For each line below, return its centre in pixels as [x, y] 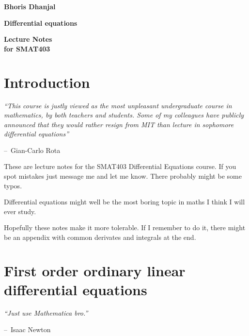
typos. [13, 185]
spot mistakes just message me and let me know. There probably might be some [123, 176]
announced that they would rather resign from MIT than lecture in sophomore [119, 124]
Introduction [47, 82]
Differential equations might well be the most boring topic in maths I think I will [124, 202]
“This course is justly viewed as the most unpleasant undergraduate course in [118, 105]
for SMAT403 [27, 48]
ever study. [20, 211]
